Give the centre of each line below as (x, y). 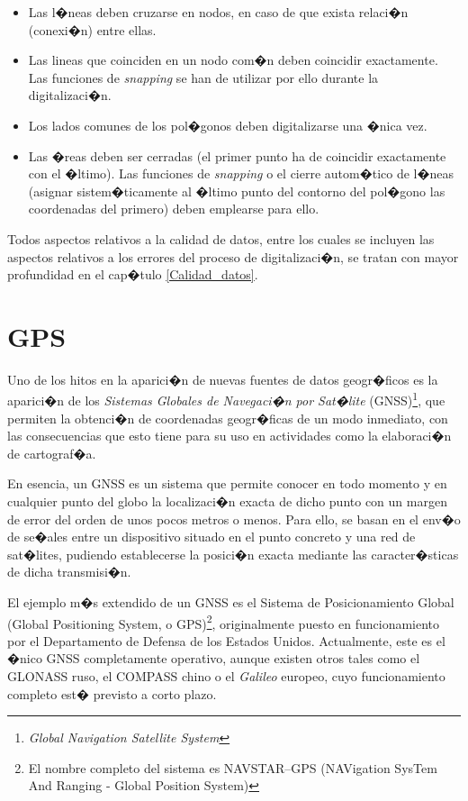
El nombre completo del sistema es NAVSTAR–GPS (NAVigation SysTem (233, 767)
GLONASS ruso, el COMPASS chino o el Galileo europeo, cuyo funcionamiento (226, 676)
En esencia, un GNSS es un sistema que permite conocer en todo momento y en (227, 483)
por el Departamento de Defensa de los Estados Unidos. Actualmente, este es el (226, 640)
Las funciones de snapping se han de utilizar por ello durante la (203, 77)
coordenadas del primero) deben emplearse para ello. (174, 209)
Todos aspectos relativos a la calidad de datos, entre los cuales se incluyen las (221, 238)
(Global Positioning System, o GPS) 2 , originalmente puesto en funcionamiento (224, 622)
